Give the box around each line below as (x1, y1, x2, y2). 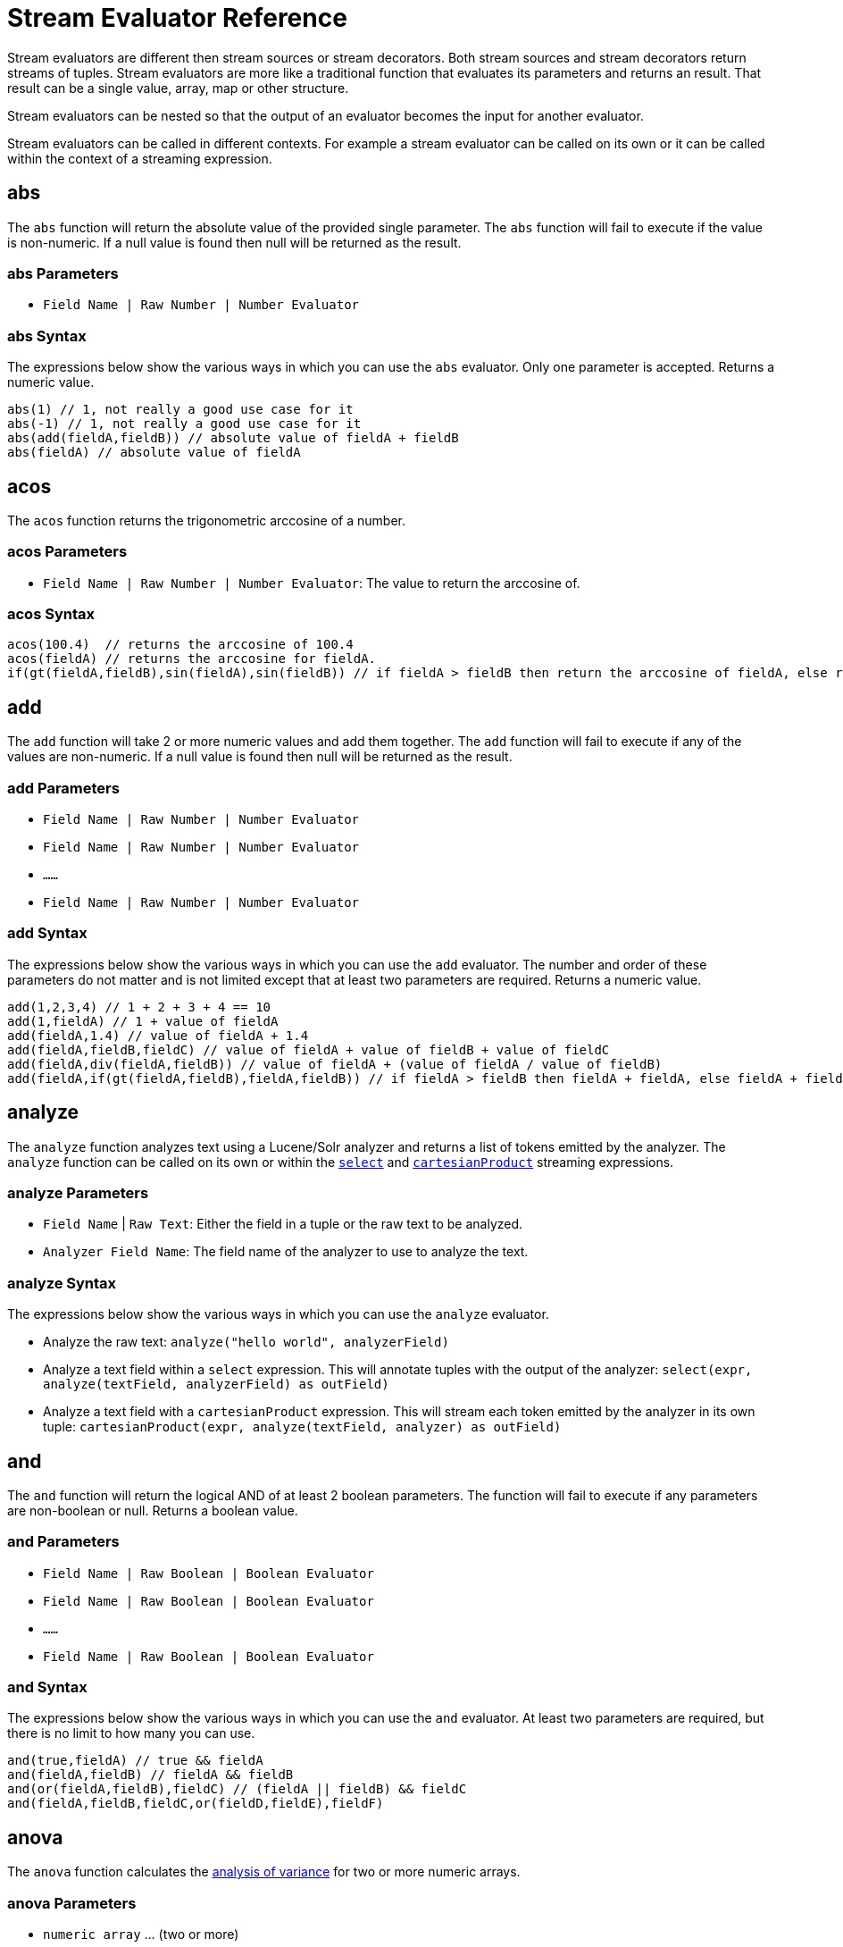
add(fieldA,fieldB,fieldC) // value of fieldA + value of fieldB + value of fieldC (7, 1042, 610, 1057)
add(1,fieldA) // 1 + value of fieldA (7, 1013, 279, 1028)
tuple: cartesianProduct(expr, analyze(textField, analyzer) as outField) (43, 1419, 562, 1435)
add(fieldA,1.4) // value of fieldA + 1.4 (7, 1028, 309, 1043)
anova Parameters (7, 1893, 137, 1912)
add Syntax (7, 924, 88, 943)
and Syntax (7, 1678, 88, 1697)
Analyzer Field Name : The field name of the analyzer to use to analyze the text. (43, 1244, 529, 1260)
